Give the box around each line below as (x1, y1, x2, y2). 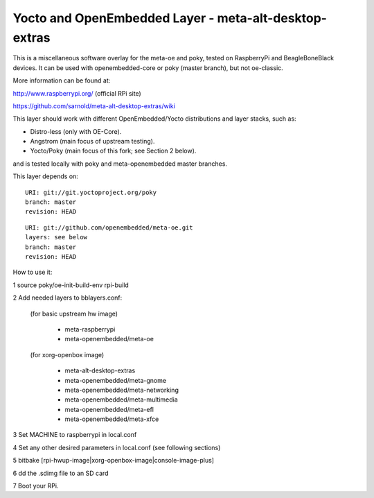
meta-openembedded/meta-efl (64, 405, 154, 413)
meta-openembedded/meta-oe (64, 335, 154, 343)
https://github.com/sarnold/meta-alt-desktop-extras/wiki (12, 101, 176, 110)
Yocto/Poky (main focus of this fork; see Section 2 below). (30, 146, 197, 155)
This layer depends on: (12, 172, 79, 180)
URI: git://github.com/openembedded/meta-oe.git (25, 223, 193, 232)
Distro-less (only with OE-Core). (30, 127, 122, 135)
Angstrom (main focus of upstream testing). (30, 137, 155, 146)
